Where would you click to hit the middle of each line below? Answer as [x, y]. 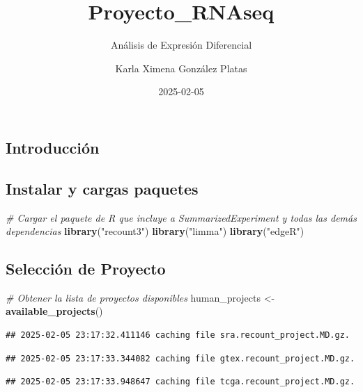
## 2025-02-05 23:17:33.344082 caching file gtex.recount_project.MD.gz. [180, 358]
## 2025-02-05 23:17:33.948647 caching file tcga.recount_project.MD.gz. [180, 382]
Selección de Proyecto [86, 269]
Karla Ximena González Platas [181, 68]
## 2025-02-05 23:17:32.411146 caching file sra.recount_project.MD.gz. [178, 335]
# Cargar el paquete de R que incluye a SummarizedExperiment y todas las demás [181, 217]
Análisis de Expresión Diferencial [181, 45]
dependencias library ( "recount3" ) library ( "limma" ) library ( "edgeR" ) [155, 231]
